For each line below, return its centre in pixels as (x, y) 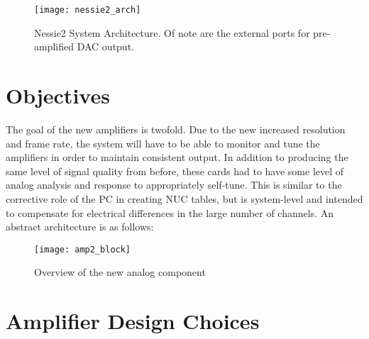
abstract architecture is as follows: (80, 227)
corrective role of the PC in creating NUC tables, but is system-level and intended (184, 198)
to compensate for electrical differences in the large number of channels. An (170, 212)
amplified (54, 46)
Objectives (58, 95)
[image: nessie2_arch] (88, 10)
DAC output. (105, 46)
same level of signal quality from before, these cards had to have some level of (175, 171)
